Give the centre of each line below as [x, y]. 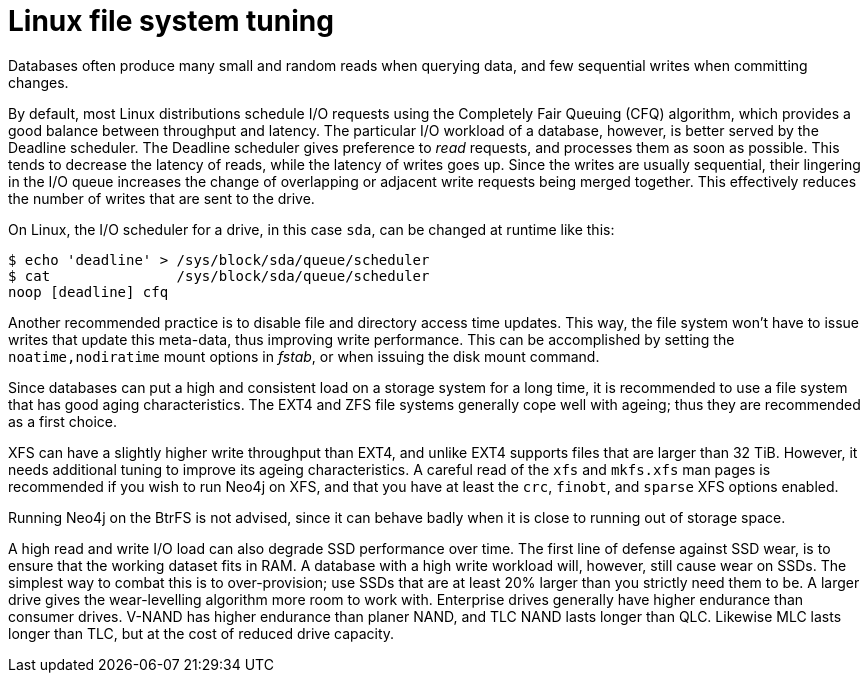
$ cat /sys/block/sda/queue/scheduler [219, 275]
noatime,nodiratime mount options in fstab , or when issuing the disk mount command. [304, 356]
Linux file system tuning [171, 21]
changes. [38, 82]
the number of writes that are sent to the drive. [161, 198]
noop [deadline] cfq [88, 291]
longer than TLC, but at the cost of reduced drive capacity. [201, 633]
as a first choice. [62, 421]
